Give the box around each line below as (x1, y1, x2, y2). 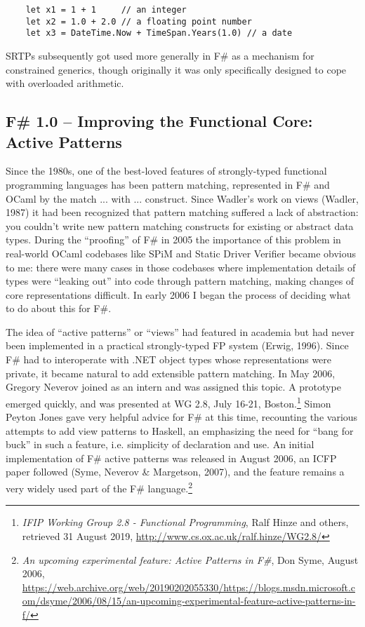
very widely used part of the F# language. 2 (6, 479, 192, 495)
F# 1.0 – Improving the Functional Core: (6, 110, 313, 132)
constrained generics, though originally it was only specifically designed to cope (6, 62, 347, 76)
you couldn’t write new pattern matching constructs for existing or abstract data (6, 218, 354, 233)
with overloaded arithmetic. (6, 76, 124, 90)
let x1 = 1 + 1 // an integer (25, 5, 187, 15)
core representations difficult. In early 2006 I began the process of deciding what (6, 287, 351, 302)
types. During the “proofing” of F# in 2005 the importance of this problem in (6, 232, 341, 247)
